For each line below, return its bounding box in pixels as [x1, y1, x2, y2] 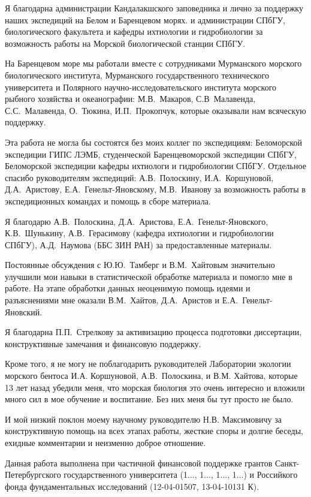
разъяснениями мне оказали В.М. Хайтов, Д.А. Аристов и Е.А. [5, 294, 238, 306]
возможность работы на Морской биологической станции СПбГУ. [5, 37, 246, 49]
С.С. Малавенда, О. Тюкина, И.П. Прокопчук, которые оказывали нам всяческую [5, 104, 306, 116]
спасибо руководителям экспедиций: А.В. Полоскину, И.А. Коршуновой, [5, 171, 274, 183]
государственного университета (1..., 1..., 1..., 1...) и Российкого [64, 468, 298, 481]
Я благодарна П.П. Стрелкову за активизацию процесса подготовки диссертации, [5, 326, 302, 338]
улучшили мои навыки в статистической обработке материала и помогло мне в [5, 270, 292, 282]
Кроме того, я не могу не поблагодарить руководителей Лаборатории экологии [5, 357, 291, 370]
